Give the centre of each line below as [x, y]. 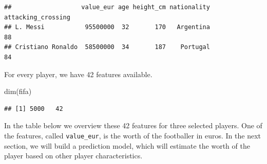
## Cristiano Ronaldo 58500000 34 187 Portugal [107, 47]
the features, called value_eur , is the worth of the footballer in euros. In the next [132, 135]
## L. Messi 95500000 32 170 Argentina [107, 27]
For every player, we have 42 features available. [78, 74]
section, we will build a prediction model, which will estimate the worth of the [127, 145]
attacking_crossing [37, 17]
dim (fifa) [18, 91]
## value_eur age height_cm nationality [107, 7]
